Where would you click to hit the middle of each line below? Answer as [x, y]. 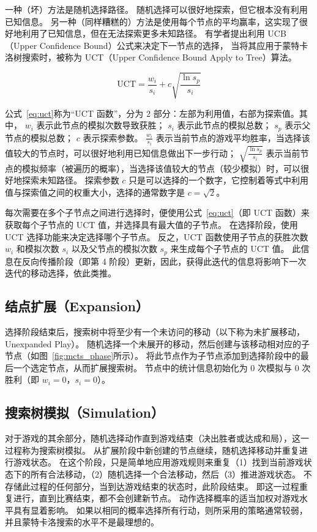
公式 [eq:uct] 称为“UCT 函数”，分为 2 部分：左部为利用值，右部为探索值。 [152, 113]
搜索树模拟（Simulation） [84, 412]
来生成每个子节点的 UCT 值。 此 [236, 249]
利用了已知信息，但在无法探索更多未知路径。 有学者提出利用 [143, 33]
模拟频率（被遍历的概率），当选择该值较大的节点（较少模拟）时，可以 [161, 168]
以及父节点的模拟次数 [114, 249]
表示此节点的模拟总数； [224, 125]
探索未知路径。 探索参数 [70, 180]
